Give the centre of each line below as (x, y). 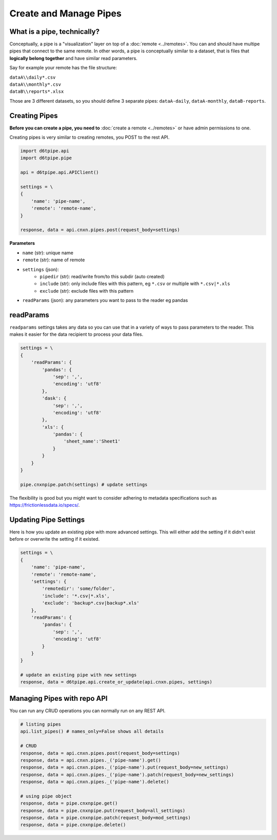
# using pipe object (46, 796)
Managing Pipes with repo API (58, 698)
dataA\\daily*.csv (33, 77)
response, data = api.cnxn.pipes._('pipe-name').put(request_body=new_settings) (124, 767)
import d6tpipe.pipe (46, 158)
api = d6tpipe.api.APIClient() (60, 173)
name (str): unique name (48, 253)
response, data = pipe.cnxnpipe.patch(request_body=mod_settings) (105, 818)
